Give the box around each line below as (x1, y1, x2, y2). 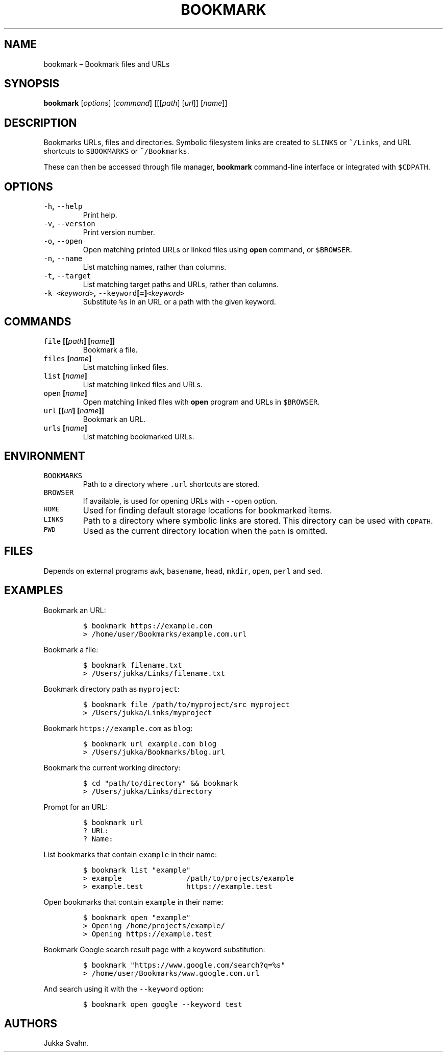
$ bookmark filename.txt (83, 661, 182, 669)
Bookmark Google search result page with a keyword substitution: (43, 945, 265, 954)
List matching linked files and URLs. (83, 380, 203, 389)
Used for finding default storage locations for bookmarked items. (83, 505, 332, 515)
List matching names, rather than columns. (83, 263, 227, 272)
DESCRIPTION (4, 116, 77, 129)
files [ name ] (43, 354, 92, 363)
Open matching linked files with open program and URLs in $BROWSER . (83, 397, 320, 406)
